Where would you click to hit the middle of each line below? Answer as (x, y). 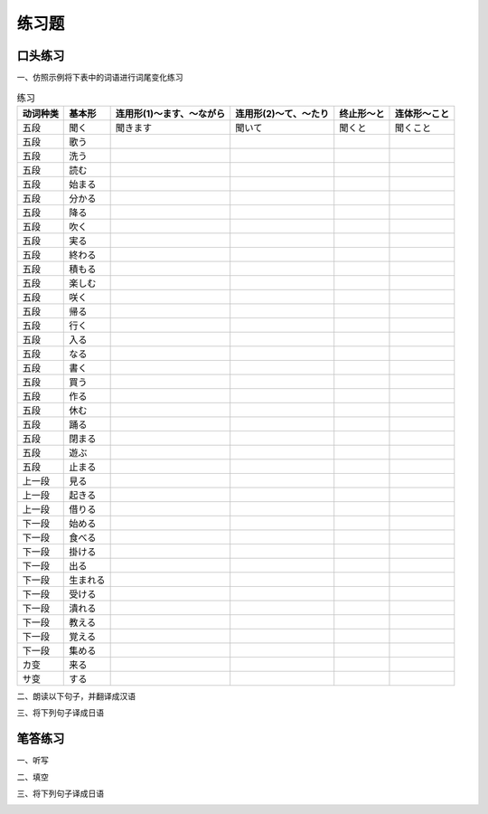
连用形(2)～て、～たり (282, 113)
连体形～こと (422, 113)
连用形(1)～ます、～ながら (170, 113)
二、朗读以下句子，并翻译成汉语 (76, 696)
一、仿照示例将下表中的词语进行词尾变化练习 (100, 78)
